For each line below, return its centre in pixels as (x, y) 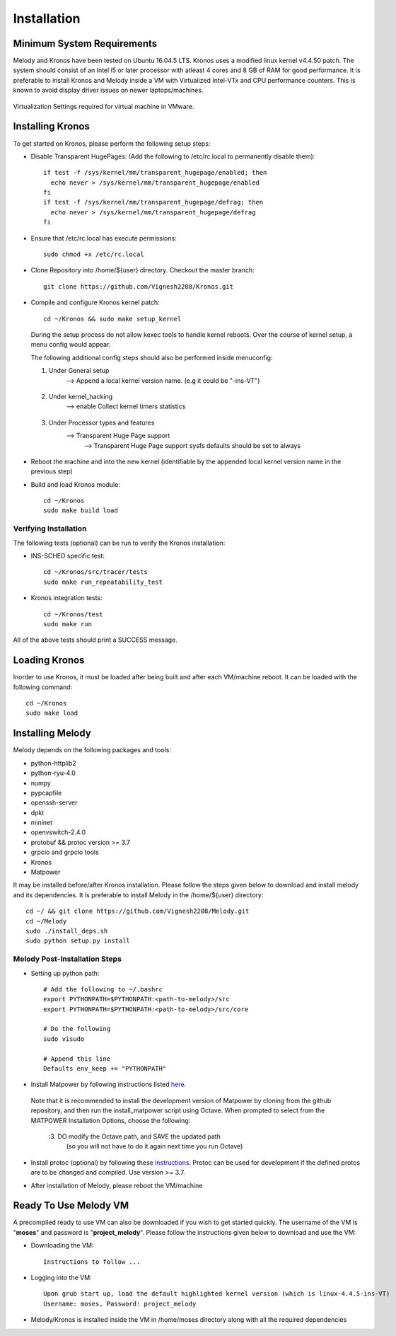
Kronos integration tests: (66, 598)
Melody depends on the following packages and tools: (92, 750)
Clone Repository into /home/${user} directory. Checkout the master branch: (142, 270)
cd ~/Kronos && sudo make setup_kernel (112, 319)
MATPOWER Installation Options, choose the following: (111, 1120)
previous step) (52, 471)
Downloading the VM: (62, 1245)
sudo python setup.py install (78, 941)
